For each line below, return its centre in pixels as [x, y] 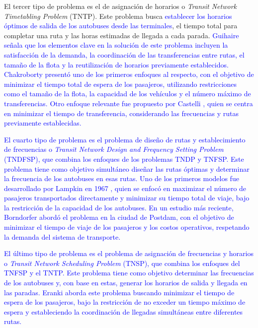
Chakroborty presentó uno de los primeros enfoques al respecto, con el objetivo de [129, 74]
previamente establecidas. [43, 123]
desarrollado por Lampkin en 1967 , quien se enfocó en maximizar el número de [125, 188]
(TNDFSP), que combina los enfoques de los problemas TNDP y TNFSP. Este [124, 159]
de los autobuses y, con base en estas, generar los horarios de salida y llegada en [126, 283]
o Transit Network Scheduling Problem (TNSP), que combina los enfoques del [122, 263]
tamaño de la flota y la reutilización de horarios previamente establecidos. [116, 64]
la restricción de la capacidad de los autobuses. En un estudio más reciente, [119, 207]
